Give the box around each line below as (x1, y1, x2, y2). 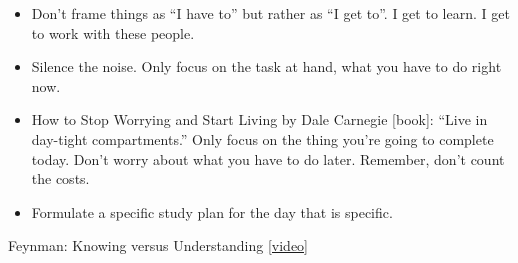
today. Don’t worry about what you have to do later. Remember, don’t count (31, 148, 505, 169)
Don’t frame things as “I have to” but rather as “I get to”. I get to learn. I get (31, 3, 510, 23)
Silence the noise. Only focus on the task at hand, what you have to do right (31, 56, 502, 77)
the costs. (31, 168, 90, 189)
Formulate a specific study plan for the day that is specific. (31, 201, 393, 222)
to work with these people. (31, 22, 195, 43)
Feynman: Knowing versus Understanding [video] (8, 235, 309, 256)
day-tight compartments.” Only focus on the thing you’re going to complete (31, 128, 494, 149)
